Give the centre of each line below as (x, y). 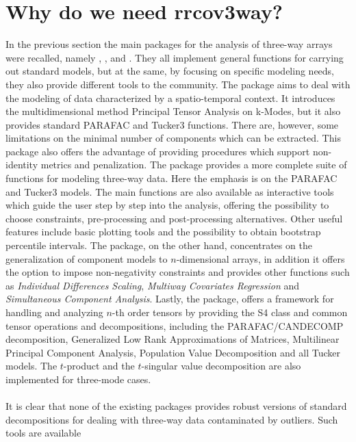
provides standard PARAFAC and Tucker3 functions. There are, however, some (172, 124)
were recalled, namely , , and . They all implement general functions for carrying (175, 57)
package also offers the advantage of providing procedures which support (158, 151)
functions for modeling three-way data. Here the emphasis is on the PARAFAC (171, 178)
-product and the (99, 366)
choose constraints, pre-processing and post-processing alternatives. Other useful (174, 218)
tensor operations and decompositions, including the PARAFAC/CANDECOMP (175, 325)
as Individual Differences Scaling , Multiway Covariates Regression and (153, 285)
